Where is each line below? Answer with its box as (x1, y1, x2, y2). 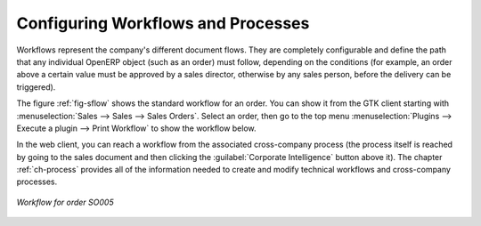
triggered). (16, 81, 56, 93)
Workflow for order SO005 (16, 197, 115, 207)
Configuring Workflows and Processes (16, 13, 310, 33)
